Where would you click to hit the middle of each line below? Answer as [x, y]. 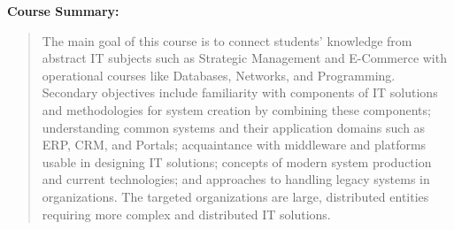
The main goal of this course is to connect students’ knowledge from [227, 40]
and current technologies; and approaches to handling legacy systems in [236, 179]
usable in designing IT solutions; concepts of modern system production [237, 161]
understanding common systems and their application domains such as [234, 127]
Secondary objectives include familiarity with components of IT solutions [240, 92]
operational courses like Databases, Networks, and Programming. [219, 75]
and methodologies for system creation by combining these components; [236, 109]
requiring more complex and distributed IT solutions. [186, 214]
